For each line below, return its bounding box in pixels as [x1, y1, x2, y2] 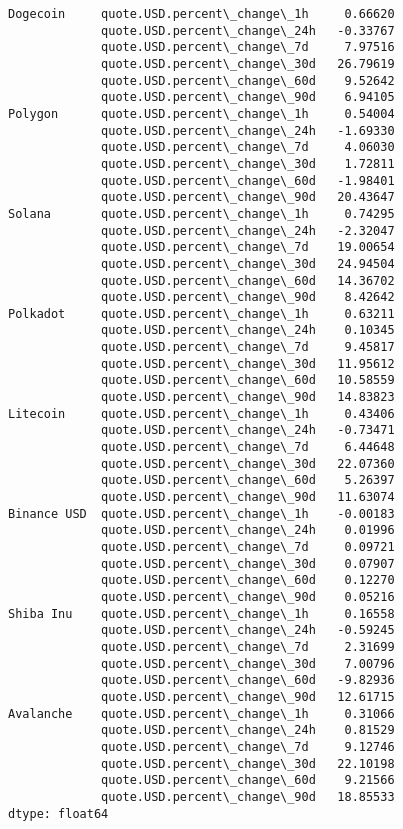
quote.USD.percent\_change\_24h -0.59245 [101, 623, 395, 638]
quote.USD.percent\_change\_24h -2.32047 [101, 223, 395, 238]
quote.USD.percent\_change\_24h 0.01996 [101, 523, 395, 538]
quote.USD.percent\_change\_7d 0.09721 [101, 540, 395, 554]
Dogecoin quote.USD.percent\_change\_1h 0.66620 [8, 7, 395, 21]
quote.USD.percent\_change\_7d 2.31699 [101, 639, 395, 654]
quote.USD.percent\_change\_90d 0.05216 [101, 589, 395, 604]
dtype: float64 [8, 806, 109, 821]
